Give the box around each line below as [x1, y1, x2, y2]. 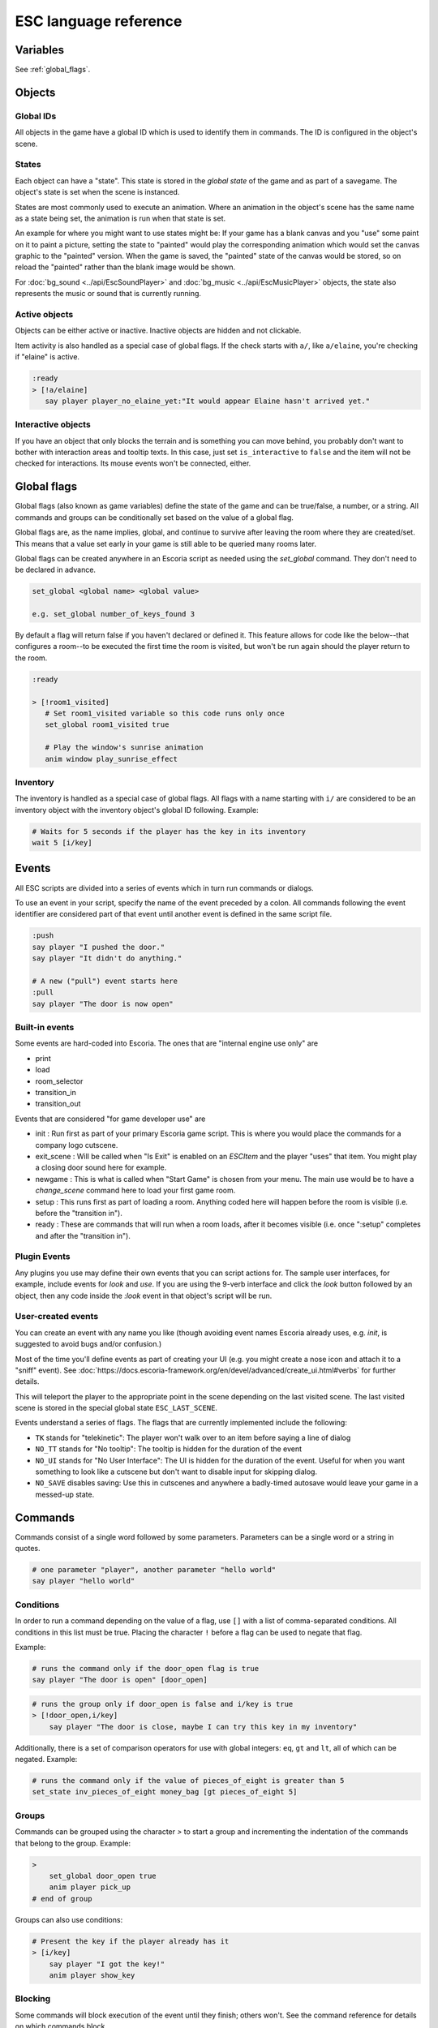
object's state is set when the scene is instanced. [15, 187, 180, 197]
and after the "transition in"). [35, 1231, 131, 1240]
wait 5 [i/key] [32, 838, 92, 848]
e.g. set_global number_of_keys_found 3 [32, 609, 195, 619]
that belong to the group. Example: [15, 1838, 131, 1848]
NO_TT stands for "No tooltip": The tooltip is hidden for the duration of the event [35, 1444, 303, 1454]
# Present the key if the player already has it [32, 1936, 230, 1946]
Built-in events [15, 1022, 75, 1033]
